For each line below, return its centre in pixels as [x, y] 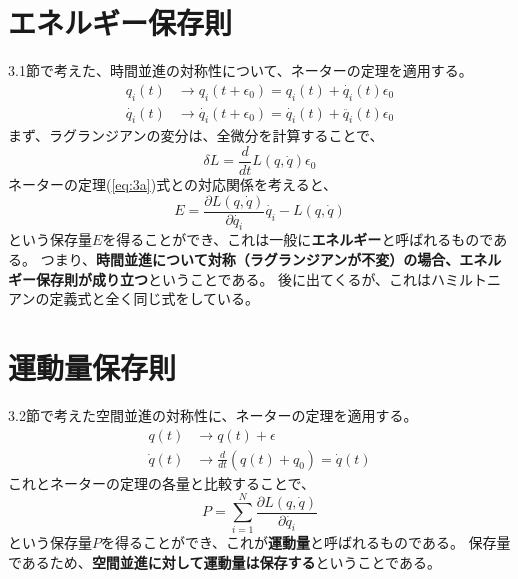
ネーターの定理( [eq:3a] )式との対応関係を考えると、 [173, 184]
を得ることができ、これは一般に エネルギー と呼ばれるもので [298, 239]
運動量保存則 [92, 367]
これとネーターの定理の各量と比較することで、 [162, 482]
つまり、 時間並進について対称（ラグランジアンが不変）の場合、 [250, 259]
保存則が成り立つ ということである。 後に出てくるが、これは [233, 278]
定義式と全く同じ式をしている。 [154, 298]
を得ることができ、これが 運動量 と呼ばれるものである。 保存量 [306, 542]
